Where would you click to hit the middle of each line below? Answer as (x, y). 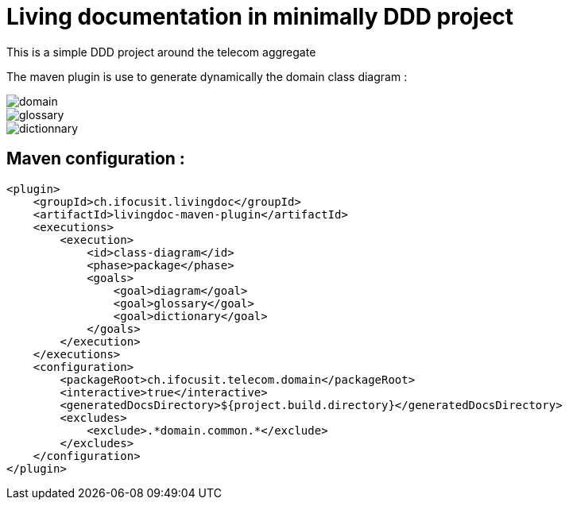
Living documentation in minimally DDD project (260, 17)
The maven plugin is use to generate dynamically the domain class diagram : (207, 76)
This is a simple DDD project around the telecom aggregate (161, 52)
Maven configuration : (96, 159)
